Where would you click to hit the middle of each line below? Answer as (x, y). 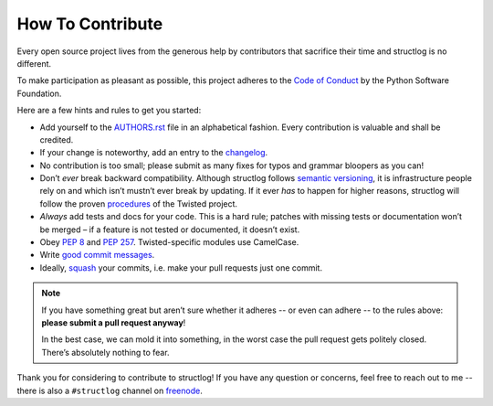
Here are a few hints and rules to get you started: (109, 111)
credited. (57, 139)
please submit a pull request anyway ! (114, 322)
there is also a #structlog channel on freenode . (110, 390)
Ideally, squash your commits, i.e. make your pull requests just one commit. (181, 267)
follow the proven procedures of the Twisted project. (138, 203)
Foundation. (39, 93)
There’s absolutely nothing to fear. (105, 352)
